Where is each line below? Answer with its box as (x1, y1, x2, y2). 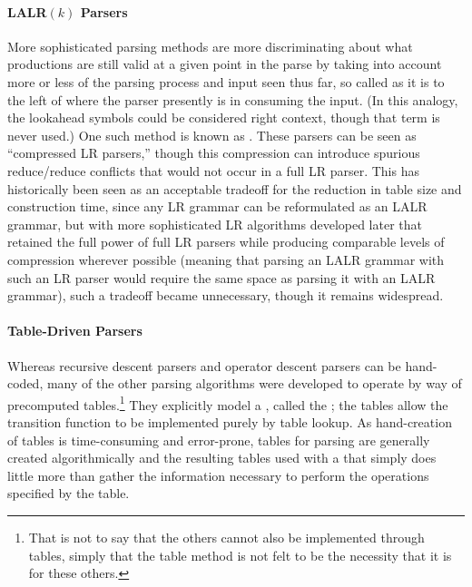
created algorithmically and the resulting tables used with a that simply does (7, 448, 437, 467)
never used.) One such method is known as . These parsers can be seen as (7, 125, 417, 144)
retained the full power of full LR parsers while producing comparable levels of (7, 232, 445, 251)
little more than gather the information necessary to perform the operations (7, 465, 429, 484)
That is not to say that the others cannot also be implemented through (28, 527, 425, 546)
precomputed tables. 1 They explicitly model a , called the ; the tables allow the (7, 392, 448, 414)
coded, (7, 374, 44, 393)
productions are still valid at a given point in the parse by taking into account (7, 54, 442, 73)
